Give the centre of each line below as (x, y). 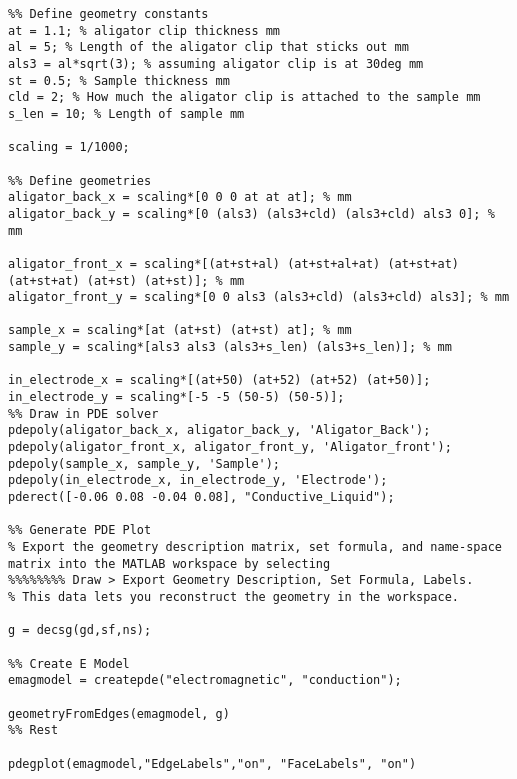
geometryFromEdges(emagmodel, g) (119, 713)
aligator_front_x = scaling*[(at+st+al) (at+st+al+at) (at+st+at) (234, 263)
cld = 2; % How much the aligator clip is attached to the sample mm (244, 97)
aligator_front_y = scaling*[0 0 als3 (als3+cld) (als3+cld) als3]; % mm (259, 297)
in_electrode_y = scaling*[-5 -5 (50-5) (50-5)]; (176, 397)
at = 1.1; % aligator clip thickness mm (144, 30)
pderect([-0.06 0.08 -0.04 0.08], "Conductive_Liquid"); (201, 497)
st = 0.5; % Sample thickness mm (119, 80)
